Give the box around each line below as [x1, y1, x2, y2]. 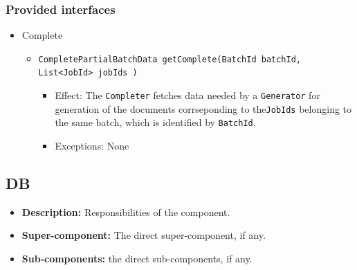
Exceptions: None [55, 138, 129, 153]
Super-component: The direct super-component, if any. [21, 228, 266, 242]
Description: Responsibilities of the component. [21, 204, 230, 219]
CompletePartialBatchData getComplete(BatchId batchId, [38, 54, 302, 64]
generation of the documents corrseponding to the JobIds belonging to [55, 101, 352, 116]
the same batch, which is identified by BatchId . [55, 115, 256, 129]
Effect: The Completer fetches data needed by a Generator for [55, 88, 320, 102]
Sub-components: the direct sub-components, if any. [21, 251, 253, 266]
